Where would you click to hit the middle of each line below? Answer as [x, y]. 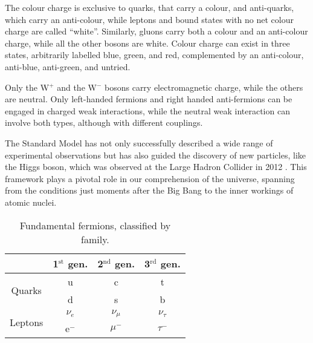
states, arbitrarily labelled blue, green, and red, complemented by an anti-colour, [154, 55]
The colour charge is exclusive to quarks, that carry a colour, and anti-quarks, [150, 7]
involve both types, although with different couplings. [104, 122]
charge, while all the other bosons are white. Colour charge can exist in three [147, 43]
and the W [77, 87]
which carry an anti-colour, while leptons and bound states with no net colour [149, 19]
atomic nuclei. [31, 202]
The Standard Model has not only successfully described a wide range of [139, 142]
